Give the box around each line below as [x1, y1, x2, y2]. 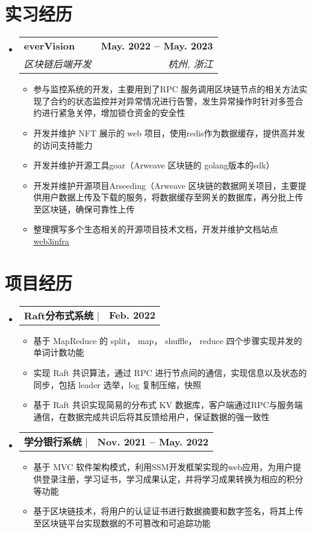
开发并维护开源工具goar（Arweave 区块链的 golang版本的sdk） [33, 159, 275, 171]
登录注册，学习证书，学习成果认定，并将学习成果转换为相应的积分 [42, 472, 304, 485]
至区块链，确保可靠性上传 [33, 202, 135, 215]
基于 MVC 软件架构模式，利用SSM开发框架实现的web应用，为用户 [33, 461, 293, 473]
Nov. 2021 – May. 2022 [97, 434, 208, 448]
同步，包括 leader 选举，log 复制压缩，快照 [33, 378, 202, 391]
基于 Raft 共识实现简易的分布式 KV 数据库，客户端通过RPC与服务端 [33, 398, 303, 411]
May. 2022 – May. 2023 [101, 39, 213, 53]
